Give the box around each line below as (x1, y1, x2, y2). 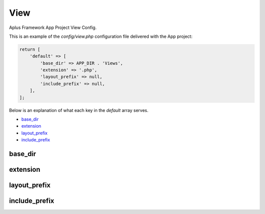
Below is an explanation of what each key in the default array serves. (9, 107, 149, 113)
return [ (19, 47, 41, 52)
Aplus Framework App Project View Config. (9, 25, 97, 30)
